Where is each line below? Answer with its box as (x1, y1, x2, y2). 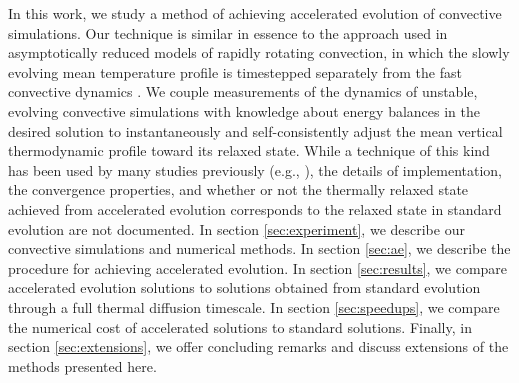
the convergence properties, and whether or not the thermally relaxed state (8, 179, 469, 200)
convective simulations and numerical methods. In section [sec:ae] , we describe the (8, 238, 511, 259)
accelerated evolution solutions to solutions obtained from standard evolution (8, 277, 481, 298)
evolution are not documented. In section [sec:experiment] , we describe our (8, 218, 465, 239)
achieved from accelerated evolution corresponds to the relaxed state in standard (8, 198, 502, 219)
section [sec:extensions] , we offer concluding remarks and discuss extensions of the (8, 336, 509, 357)
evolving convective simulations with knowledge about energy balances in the (8, 100, 480, 121)
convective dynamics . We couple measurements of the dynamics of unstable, (8, 81, 478, 102)
